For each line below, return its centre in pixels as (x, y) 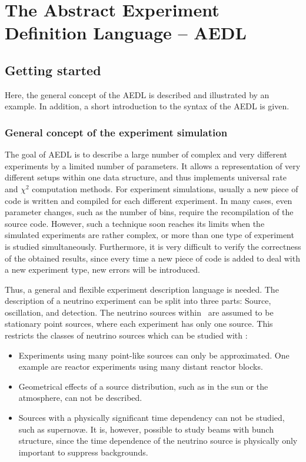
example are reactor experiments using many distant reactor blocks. (141, 366)
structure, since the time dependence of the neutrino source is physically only (158, 441)
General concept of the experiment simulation (116, 132)
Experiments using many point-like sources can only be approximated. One (154, 355)
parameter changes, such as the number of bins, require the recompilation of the (149, 212)
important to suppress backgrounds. (83, 452)
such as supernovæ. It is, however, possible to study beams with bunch (146, 429)
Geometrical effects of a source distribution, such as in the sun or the (143, 386)
